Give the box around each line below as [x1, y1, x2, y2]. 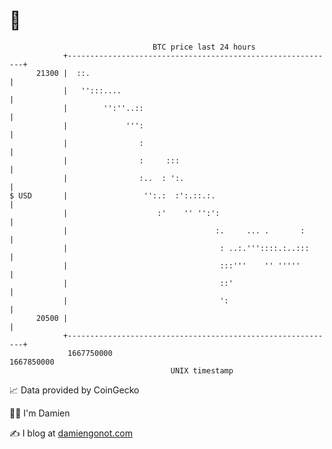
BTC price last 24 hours [152, 42, 256, 52]
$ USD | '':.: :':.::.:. [9, 190, 216, 201]
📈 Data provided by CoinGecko [9, 384, 140, 396]
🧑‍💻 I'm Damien [9, 407, 71, 419]
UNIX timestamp [170, 365, 234, 376]
